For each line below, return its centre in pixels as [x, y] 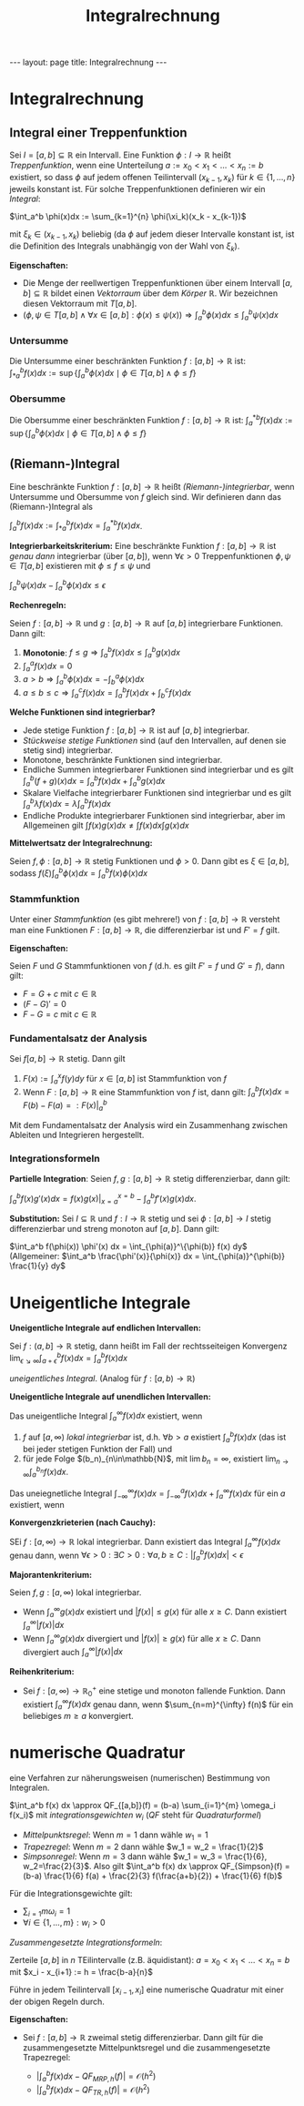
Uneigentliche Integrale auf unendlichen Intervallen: [110, 1396]
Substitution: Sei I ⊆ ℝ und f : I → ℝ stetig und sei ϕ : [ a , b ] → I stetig [140, 1219]
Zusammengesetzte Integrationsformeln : [86, 1943]
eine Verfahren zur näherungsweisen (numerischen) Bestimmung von [140, 1777]
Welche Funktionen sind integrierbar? [83, 712]
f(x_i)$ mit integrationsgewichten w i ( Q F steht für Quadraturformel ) [136, 1816]
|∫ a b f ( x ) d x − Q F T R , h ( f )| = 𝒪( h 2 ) [93, 2090]
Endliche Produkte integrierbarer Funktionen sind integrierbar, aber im [154, 816]
